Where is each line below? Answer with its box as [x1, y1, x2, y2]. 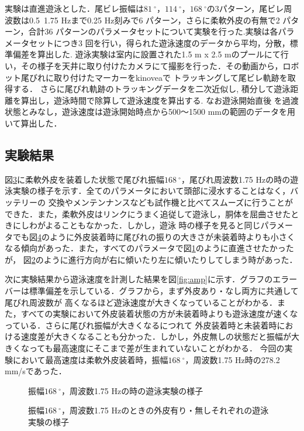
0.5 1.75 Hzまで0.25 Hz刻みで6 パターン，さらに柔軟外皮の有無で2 [29, 13, 280, 26]
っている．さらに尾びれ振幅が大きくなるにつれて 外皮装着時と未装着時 [5, 319, 277, 331]
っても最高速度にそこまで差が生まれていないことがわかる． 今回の [29, 342, 285, 354]
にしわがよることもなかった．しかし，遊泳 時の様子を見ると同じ [12, 219, 261, 231]
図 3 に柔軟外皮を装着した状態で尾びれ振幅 [5, 173, 164, 185]
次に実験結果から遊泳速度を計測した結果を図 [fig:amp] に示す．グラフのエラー [5, 273, 298, 285]
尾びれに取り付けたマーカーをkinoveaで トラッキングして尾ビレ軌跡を [20, 71, 288, 83]
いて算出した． [5, 117, 62, 129]
